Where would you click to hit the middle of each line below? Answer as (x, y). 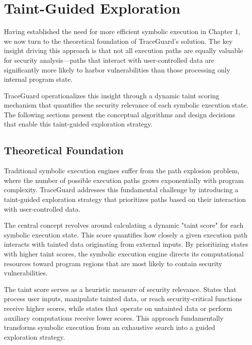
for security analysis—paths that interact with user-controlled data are (109, 60)
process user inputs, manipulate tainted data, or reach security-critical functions (123, 299)
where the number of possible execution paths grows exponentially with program (124, 180)
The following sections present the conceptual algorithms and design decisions (120, 114)
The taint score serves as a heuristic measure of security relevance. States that (120, 289)
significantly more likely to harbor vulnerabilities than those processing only (117, 69)
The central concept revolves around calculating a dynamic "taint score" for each (124, 225)
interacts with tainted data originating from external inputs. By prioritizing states (126, 244)
